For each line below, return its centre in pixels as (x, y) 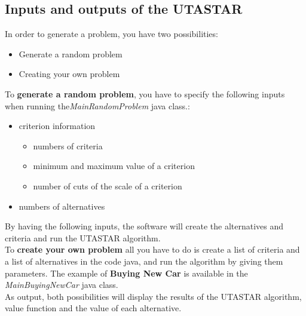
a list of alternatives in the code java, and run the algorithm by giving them (144, 261)
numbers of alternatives (62, 206)
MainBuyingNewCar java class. (62, 285)
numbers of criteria (68, 145)
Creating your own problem (69, 74)
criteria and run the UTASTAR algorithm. (83, 237)
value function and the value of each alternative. (93, 308)
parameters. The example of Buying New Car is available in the (126, 273)
